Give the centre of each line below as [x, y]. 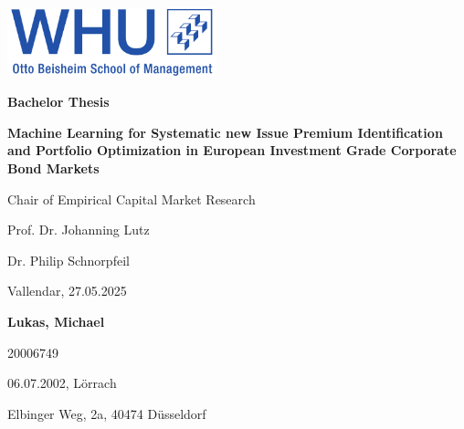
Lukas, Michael [56, 321]
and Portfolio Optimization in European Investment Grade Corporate [232, 150]
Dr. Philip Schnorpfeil [69, 260]
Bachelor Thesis [58, 102]
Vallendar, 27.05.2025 [67, 291]
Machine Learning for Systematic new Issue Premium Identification [225, 132]
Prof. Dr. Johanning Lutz [79, 230]
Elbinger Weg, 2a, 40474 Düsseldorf [107, 413]
